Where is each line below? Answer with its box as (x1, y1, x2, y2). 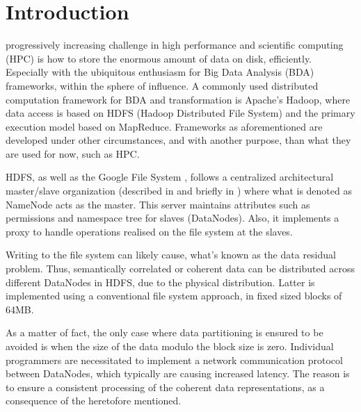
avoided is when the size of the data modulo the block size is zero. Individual (6, 339, 334, 353)
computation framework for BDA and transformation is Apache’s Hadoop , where (6, 92, 351, 106)
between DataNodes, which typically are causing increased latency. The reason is (6, 366, 350, 381)
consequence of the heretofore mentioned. (6, 393, 182, 408)
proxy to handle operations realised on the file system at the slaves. (6, 224, 293, 238)
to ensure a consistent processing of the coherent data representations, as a (6, 379, 325, 394)
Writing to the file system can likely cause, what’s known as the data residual (6, 247, 336, 262)
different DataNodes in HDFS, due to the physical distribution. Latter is (6, 274, 315, 289)
